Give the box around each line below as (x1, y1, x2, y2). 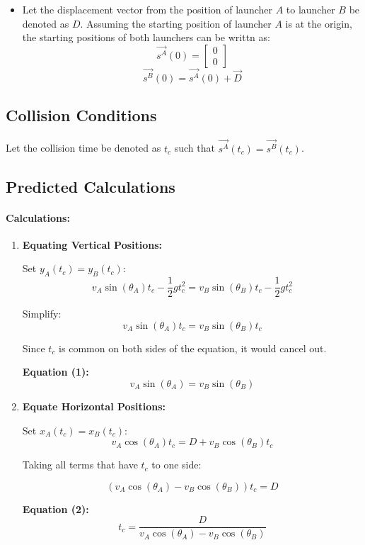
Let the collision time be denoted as (6, 140, 161, 155)
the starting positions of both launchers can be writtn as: (22, 30, 270, 45)
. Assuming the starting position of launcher (80, 16, 272, 30)
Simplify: (22, 306, 62, 321)
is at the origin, (285, 16, 352, 30)
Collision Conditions (6, 104, 157, 126)
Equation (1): (22, 364, 89, 379)
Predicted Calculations (6, 175, 175, 197)
